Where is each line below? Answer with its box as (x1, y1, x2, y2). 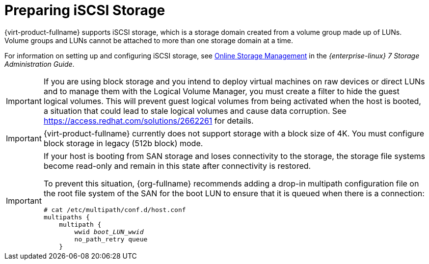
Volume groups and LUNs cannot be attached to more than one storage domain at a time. (4, 36, 294, 45)
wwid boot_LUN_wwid (74, 228, 144, 236)
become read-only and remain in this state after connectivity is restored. (43, 160, 311, 171)
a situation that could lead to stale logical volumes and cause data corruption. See (43, 106, 347, 116)
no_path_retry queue (74, 235, 148, 243)
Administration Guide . (4, 59, 75, 68)
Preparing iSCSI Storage (4, 2, 165, 19)
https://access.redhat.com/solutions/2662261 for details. (43, 115, 254, 126)
